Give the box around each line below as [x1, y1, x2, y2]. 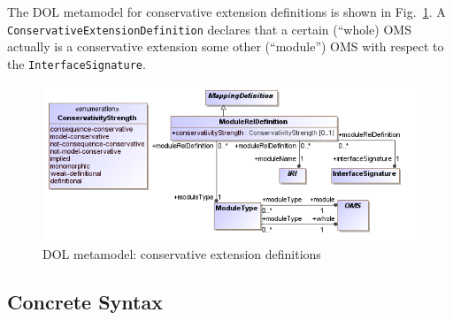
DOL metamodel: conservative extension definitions [42, 244, 321, 263]
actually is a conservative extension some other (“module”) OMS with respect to [7, 37, 444, 56]
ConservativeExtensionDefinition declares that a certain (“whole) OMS [7, 19, 411, 38]
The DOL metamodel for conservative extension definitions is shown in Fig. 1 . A [7, 3, 446, 20]
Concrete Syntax [7, 287, 163, 315]
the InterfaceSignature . [7, 54, 146, 72]
